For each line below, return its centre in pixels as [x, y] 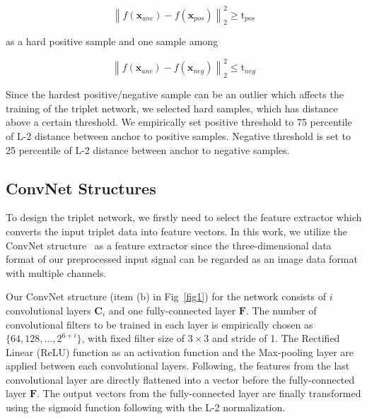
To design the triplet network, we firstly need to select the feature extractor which [184, 217]
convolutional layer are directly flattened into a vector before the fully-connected [180, 379]
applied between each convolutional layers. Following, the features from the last [178, 366]
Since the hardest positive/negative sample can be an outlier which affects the [175, 94]
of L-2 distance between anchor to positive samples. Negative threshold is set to [179, 135]
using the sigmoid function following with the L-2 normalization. [146, 407]
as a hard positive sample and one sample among [112, 41]
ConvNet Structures [81, 188]
